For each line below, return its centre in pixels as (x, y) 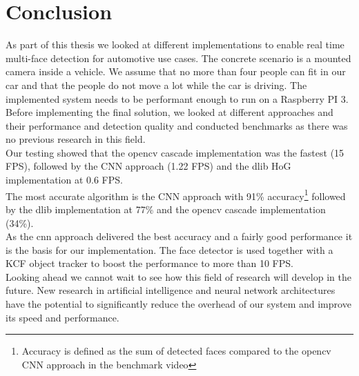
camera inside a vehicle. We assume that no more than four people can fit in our (176, 71)
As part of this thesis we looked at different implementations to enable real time (175, 44)
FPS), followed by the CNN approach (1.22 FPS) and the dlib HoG (148, 166)
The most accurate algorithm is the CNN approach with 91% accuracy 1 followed (176, 195)
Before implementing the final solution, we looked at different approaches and (169, 112)
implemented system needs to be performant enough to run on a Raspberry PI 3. (177, 98)
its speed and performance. (62, 317)
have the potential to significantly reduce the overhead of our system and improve (178, 304)
